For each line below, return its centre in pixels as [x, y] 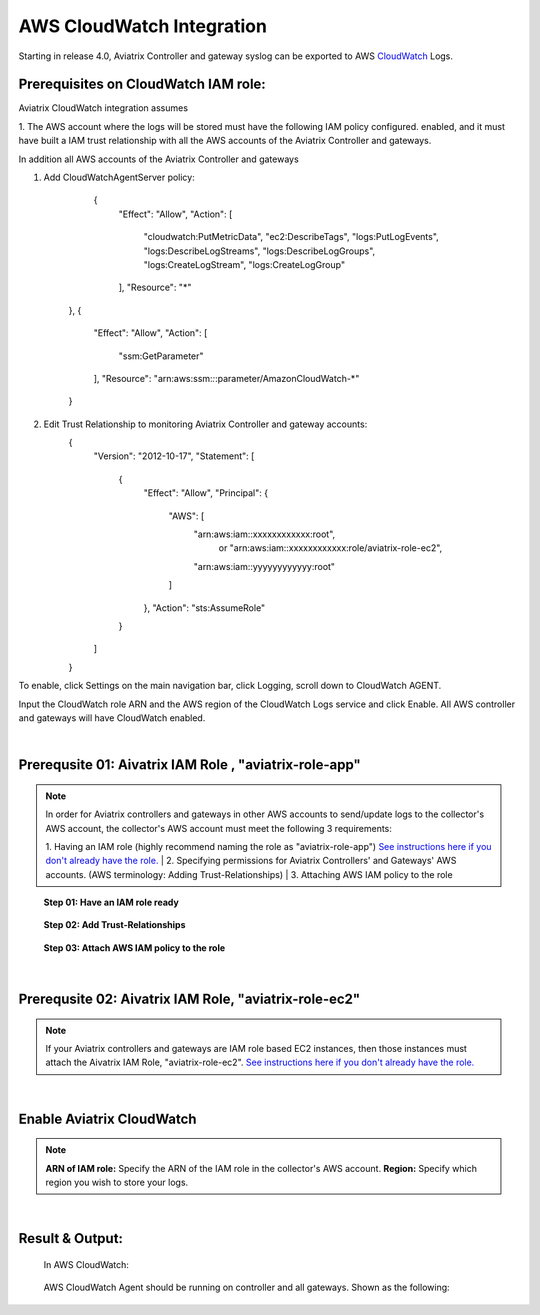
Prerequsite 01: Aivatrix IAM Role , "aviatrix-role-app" [190, 765]
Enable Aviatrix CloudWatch [107, 1118]
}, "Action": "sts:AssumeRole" [204, 607]
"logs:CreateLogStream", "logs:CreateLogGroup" [244, 264]
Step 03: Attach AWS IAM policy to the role [134, 947]
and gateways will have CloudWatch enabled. [112, 717]
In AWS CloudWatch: [86, 1264]
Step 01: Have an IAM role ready [111, 902]
